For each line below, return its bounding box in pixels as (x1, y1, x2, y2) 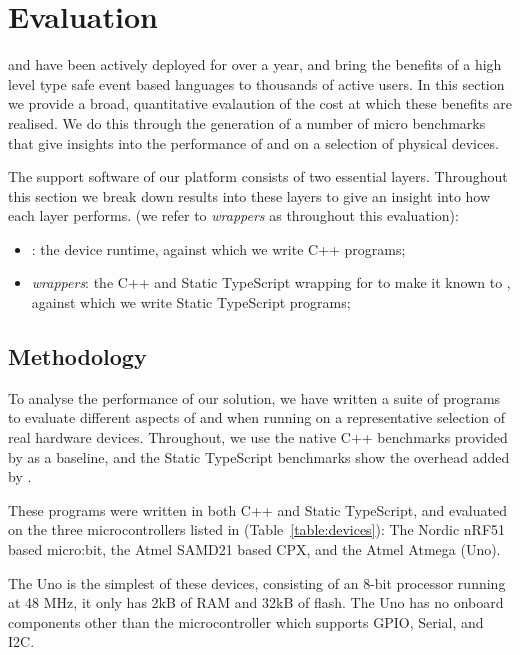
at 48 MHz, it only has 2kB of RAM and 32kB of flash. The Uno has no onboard (8, 592, 504, 613)
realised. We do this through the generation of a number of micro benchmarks (8, 112, 486, 133)
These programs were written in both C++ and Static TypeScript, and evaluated (8, 499, 507, 520)
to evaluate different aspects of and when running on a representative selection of (8, 407, 506, 428)
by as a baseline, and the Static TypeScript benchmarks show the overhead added (8, 446, 510, 467)
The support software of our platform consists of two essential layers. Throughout (8, 166, 508, 187)
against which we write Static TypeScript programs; (31, 292, 351, 313)
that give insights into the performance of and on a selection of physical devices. (8, 132, 499, 153)
